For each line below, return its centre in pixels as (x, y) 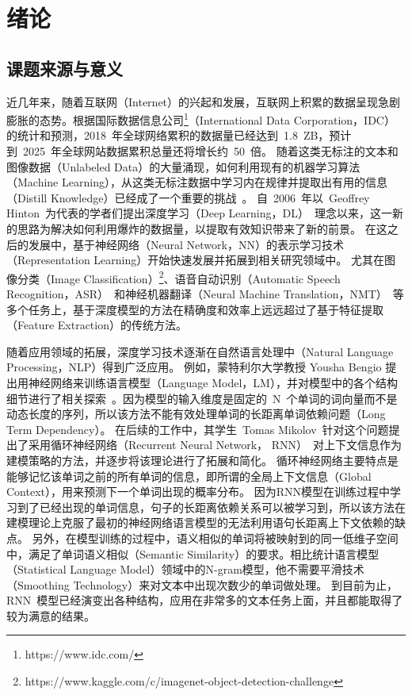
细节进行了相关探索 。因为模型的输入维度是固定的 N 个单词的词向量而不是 (202, 398)
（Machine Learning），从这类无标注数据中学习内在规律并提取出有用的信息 (197, 182)
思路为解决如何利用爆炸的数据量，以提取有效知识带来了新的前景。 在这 (202, 228)
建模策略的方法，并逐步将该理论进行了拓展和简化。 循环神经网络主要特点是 (202, 460)
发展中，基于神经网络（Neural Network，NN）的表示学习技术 (186, 244)
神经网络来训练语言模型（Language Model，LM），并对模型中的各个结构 (213, 382)
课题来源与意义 (65, 68)
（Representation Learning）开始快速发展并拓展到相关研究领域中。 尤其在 (195, 260)
